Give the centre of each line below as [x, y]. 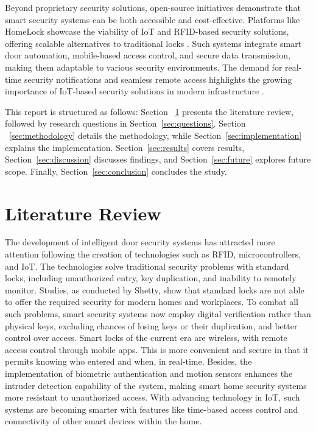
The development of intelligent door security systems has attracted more [140, 242]
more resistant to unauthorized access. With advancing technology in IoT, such [153, 397]
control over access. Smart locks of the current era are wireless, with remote [146, 338]
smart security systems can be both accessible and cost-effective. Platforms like [153, 19]
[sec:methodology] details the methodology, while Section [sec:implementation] [156, 135]
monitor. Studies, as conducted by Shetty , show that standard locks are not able [155, 289]
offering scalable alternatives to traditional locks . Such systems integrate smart [153, 43]
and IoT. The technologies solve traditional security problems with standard [147, 266]
